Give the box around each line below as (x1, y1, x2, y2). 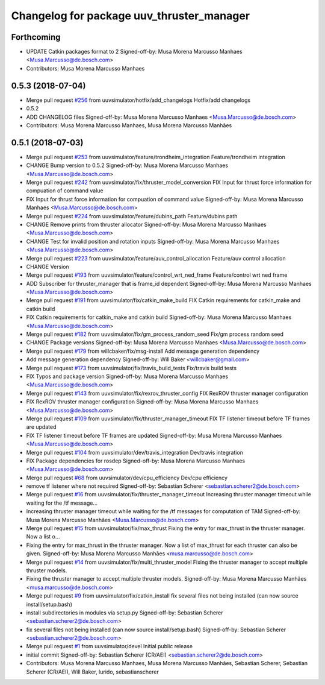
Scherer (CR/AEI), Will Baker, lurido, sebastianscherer (26, 668, 159, 675)
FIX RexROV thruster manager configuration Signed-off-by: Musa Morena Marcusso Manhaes (26, 398, 259, 405)
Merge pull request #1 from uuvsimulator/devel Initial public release (26, 643, 193, 650)
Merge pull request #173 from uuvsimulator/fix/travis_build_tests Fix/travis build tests (26, 364, 237, 371)
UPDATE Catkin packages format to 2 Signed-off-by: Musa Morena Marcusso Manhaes (26, 48, 243, 55)
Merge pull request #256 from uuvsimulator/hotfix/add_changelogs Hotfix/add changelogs (26, 96, 251, 104)
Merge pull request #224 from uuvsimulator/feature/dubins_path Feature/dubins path (26, 212, 238, 219)
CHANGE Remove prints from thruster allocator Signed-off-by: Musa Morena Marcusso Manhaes (26, 221, 267, 228)
